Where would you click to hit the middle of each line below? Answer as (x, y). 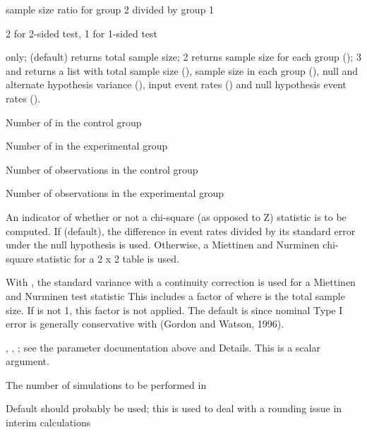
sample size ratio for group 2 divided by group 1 (110, 9)
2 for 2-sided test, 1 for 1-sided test (82, 33)
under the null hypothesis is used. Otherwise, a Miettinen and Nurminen (163, 245)
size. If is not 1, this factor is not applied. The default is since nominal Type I (174, 310)
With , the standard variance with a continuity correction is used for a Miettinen (181, 282)
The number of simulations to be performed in (106, 384)
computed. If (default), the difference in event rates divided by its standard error (181, 230)
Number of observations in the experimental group (115, 193)
